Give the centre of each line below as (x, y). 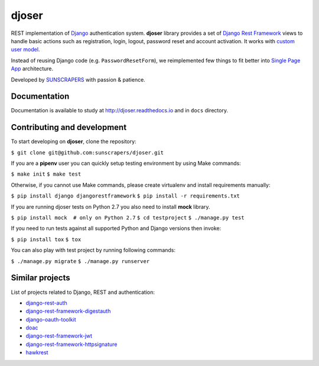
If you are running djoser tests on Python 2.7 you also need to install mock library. (110, 206)
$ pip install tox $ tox (46, 239)
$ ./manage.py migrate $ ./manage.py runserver (80, 261)
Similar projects (40, 278)
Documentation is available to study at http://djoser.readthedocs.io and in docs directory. (120, 111)
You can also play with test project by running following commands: (93, 250)
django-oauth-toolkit (51, 319)
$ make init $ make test (46, 174)
